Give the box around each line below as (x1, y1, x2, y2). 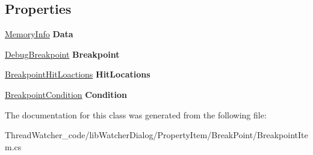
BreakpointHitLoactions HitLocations (5, 68, 150, 81)
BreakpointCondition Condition (5, 88, 128, 100)
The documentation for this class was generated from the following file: (5, 108, 267, 121)
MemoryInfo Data (5, 28, 73, 40)
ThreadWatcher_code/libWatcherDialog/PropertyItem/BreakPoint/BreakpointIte (5, 129, 308, 141)
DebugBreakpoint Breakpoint (5, 47, 120, 60)
